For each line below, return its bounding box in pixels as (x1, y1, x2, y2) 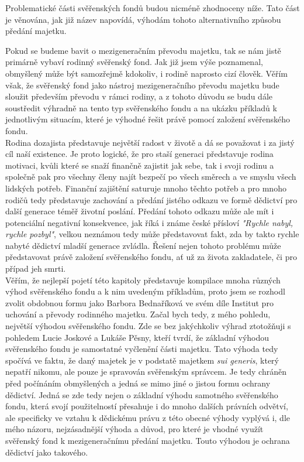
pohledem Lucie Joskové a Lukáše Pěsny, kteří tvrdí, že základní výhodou (5, 331, 270, 343)
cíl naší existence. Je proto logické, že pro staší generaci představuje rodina (5, 148, 274, 160)
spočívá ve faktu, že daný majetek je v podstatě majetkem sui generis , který (5, 354, 279, 366)
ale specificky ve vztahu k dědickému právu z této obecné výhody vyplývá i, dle (5, 411, 290, 423)
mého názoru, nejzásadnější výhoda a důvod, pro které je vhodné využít (5, 423, 264, 435)
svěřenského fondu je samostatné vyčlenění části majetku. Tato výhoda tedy (5, 343, 278, 355)
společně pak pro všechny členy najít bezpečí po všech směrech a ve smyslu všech (5, 170, 296, 183)
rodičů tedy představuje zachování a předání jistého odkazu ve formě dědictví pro (5, 193, 298, 206)
